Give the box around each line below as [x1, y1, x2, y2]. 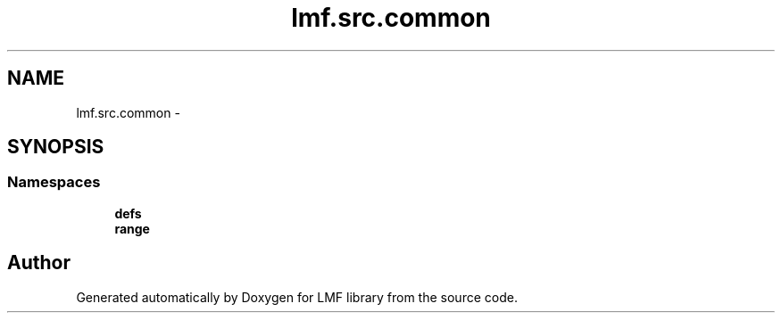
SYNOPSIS [7, 135, 104, 159]
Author [7, 251, 71, 275]
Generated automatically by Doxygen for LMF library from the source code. [76, 289, 518, 305]
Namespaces [7, 173, 101, 192]
